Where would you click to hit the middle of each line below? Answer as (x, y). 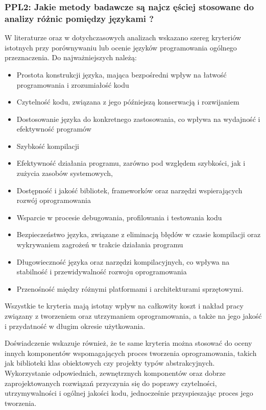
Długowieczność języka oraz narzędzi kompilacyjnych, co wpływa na (123, 261)
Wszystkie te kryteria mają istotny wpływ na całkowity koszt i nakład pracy (124, 306)
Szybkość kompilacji (48, 146)
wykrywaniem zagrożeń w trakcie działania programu (100, 245)
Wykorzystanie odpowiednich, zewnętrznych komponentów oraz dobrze (115, 373)
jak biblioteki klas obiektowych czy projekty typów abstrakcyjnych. (110, 363)
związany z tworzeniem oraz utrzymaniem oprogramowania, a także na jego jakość (133, 316)
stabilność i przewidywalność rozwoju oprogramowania (102, 272)
